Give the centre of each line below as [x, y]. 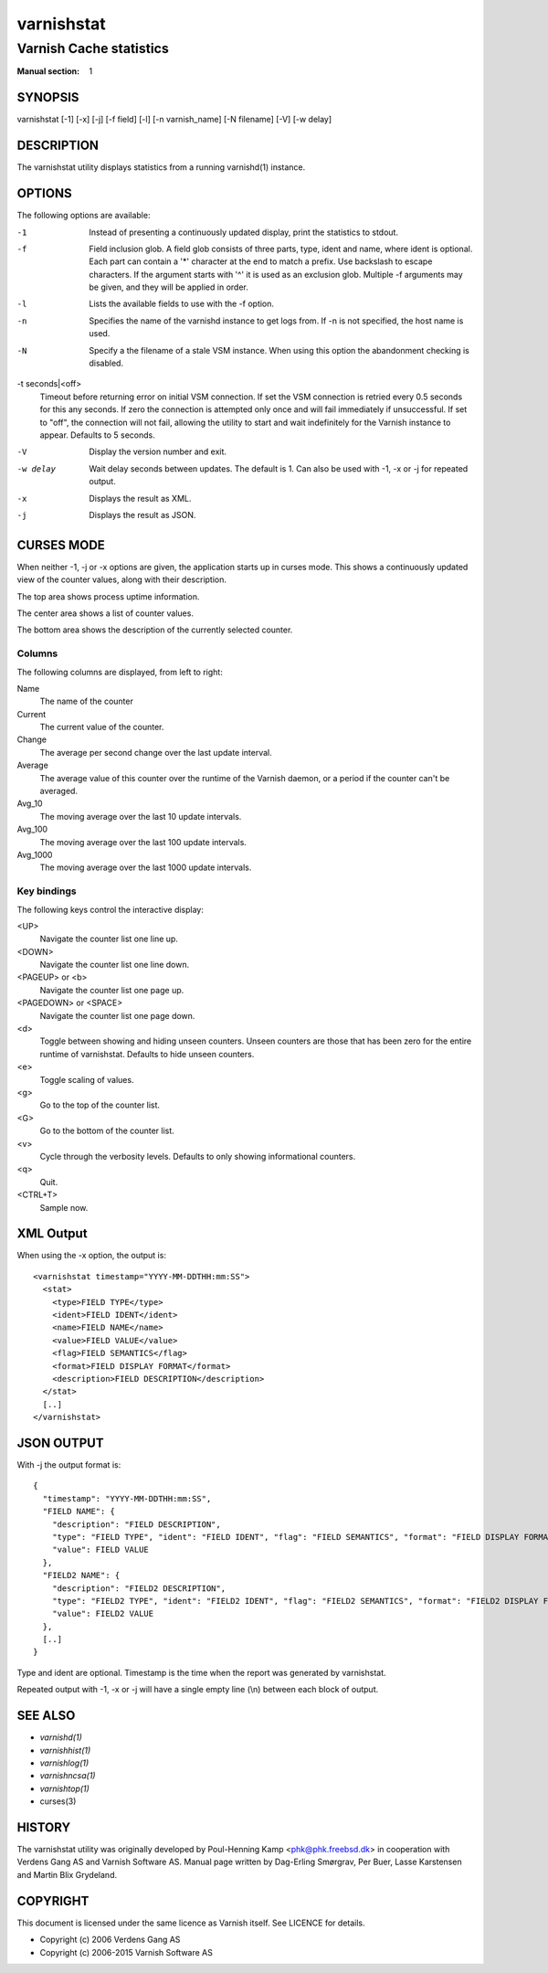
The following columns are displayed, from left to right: [120, 672]
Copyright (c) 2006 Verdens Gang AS [110, 1940]
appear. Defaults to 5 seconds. [97, 435]
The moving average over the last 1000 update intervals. [146, 867]
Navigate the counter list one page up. [112, 990]
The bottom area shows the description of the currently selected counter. [155, 630]
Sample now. [64, 1207]
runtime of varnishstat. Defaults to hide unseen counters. [147, 1054]
